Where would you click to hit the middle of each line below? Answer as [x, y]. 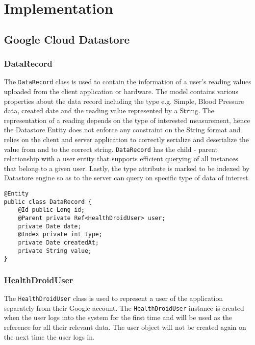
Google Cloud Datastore [67, 39]
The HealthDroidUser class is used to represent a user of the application [114, 298]
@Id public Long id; [51, 210]
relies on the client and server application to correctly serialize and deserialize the [127, 139]
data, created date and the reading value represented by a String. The [109, 111]
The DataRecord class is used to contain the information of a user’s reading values [127, 82]
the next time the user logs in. [49, 336]
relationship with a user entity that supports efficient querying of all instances [121, 159]
